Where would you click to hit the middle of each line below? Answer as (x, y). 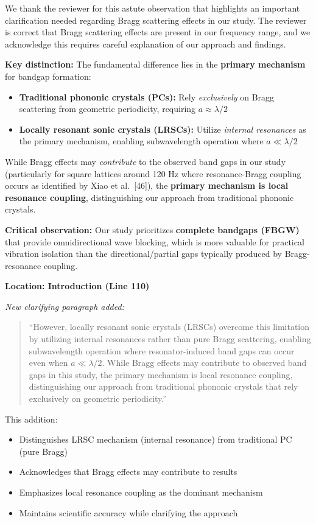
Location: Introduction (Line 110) (77, 286)
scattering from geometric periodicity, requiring (107, 109)
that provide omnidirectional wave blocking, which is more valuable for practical (155, 241)
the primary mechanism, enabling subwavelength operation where (141, 141)
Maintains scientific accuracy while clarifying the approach (128, 512)
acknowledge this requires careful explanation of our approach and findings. (146, 44)
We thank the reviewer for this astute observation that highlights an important (153, 8)
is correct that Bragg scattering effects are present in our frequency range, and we (158, 32)
